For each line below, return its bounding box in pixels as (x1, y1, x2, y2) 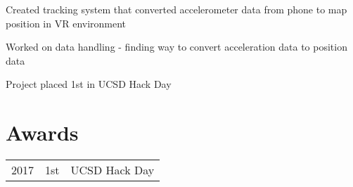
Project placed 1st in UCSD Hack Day (6, 77, 172, 91)
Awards (6, 118, 79, 147)
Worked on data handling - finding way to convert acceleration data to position (6, 39, 347, 54)
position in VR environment (6, 15, 127, 30)
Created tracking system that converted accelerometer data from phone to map (6, 2, 347, 16)
